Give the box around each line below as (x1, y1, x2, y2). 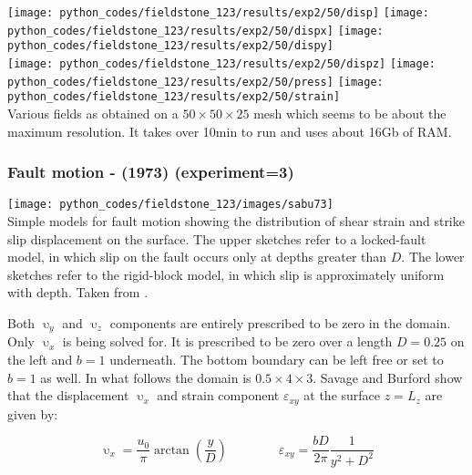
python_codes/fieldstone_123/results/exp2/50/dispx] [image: (7, 24, 384, 37)
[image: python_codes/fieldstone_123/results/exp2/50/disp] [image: (7, 6, 429, 19)
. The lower (401, 247, 465, 266)
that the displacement (7, 386, 129, 405)
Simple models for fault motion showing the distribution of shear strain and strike (7, 212, 465, 230)
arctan (153, 443, 190, 457)
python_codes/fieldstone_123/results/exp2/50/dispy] (7, 39, 333, 53)
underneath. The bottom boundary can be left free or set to (109, 350, 444, 369)
